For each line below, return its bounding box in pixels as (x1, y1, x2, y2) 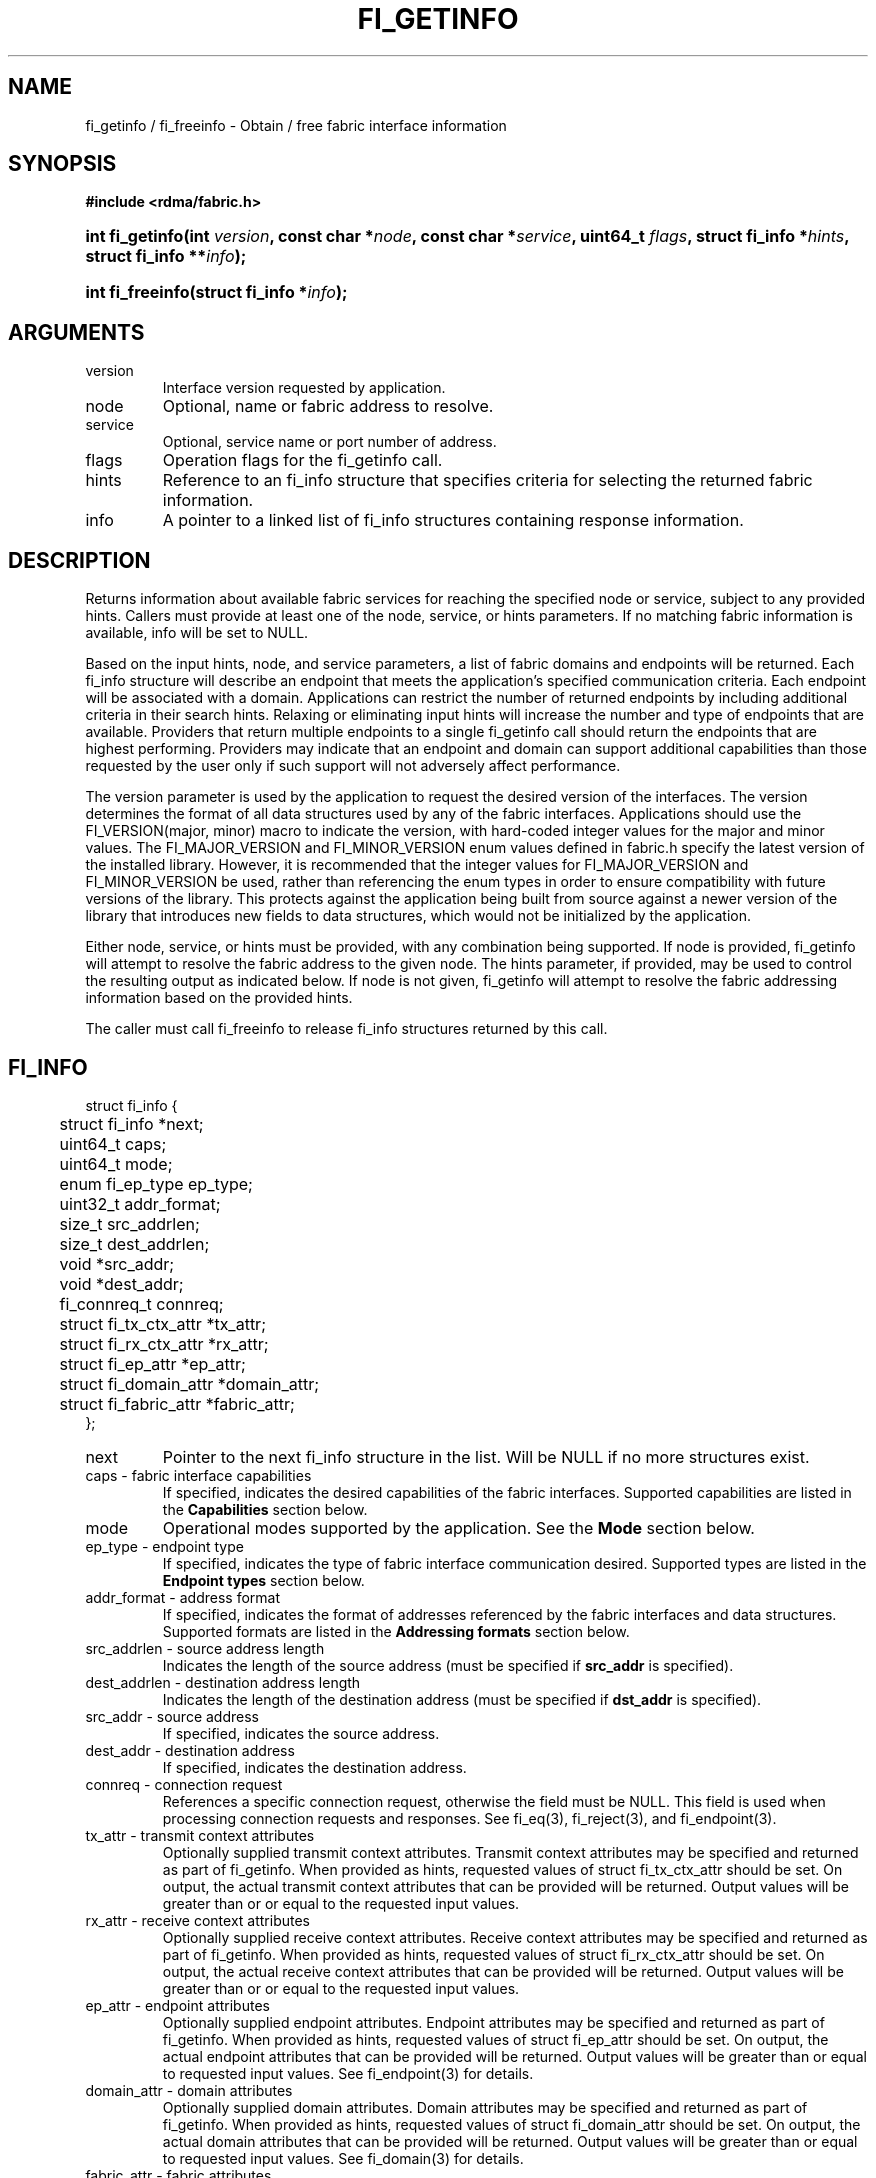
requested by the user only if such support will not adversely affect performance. (85, 757, 621, 775)
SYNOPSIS (8, 151, 117, 177)
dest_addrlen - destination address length (85, 1673, 361, 1691)
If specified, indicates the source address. (162, 1724, 440, 1742)
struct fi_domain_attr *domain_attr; (59, 1373, 320, 1394)
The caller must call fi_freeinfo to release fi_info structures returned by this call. (85, 1020, 608, 1038)
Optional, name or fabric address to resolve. (162, 396, 494, 417)
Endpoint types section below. (162, 1571, 365, 1589)
